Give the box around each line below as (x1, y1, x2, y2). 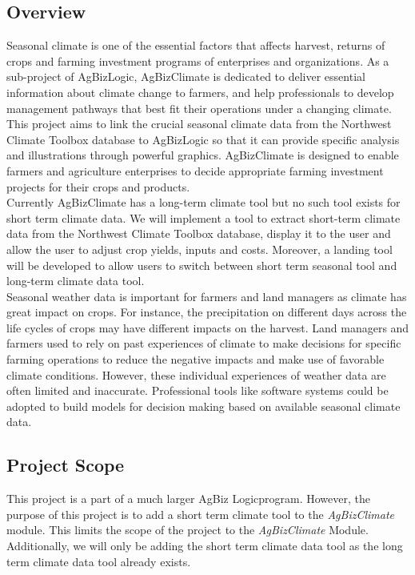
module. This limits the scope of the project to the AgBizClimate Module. (6, 521, 369, 538)
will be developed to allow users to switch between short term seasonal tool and (6, 256, 397, 273)
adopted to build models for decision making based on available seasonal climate (6, 397, 401, 414)
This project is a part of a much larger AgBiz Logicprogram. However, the (6, 490, 370, 507)
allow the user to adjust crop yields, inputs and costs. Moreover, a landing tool (6, 240, 393, 257)
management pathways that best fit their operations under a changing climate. (6, 99, 392, 116)
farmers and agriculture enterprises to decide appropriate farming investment (6, 162, 384, 179)
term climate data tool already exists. (6, 553, 191, 569)
